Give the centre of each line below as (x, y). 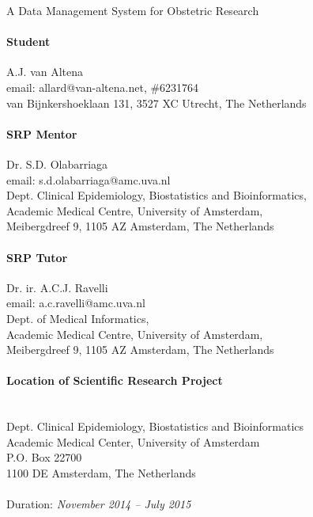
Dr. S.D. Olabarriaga (57, 163)
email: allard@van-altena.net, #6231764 (103, 87)
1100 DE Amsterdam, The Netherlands (101, 472)
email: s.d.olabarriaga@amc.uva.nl (89, 179)
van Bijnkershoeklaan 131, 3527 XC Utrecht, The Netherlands (156, 103)
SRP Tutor (37, 257)
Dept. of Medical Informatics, (78, 318)
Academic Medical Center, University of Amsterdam (133, 441)
